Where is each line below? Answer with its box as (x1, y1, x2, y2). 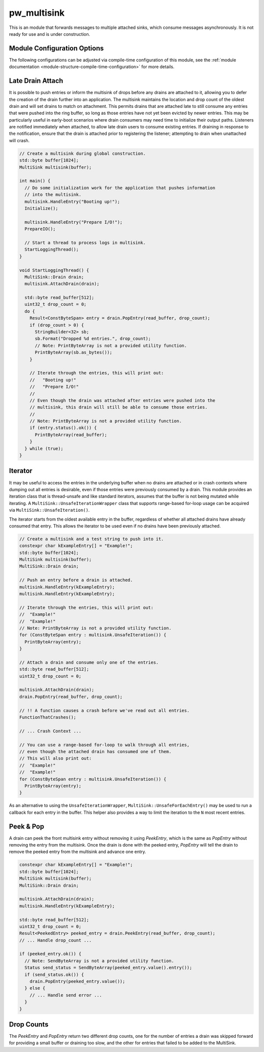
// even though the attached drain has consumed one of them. (19, 749, 172, 754)
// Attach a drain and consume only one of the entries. (19, 659, 159, 665)
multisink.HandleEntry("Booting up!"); (24, 199, 120, 204)
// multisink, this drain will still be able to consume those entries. (29, 404, 208, 410)
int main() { (19, 178, 51, 184)
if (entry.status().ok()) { (29, 425, 97, 431)
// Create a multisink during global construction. (19, 150, 146, 156)
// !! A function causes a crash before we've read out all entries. (19, 707, 190, 713)
